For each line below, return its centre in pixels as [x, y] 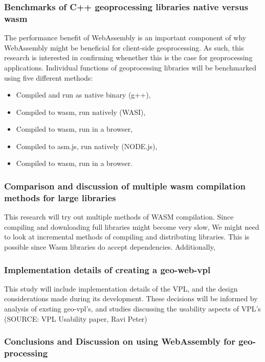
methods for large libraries [60, 197]
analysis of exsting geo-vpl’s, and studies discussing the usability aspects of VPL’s [132, 308]
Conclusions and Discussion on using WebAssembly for [120, 341]
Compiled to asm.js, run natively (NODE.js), [87, 146]
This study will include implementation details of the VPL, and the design [121, 288]
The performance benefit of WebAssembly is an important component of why [125, 38]
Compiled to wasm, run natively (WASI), [81, 112]
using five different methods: [49, 77]
